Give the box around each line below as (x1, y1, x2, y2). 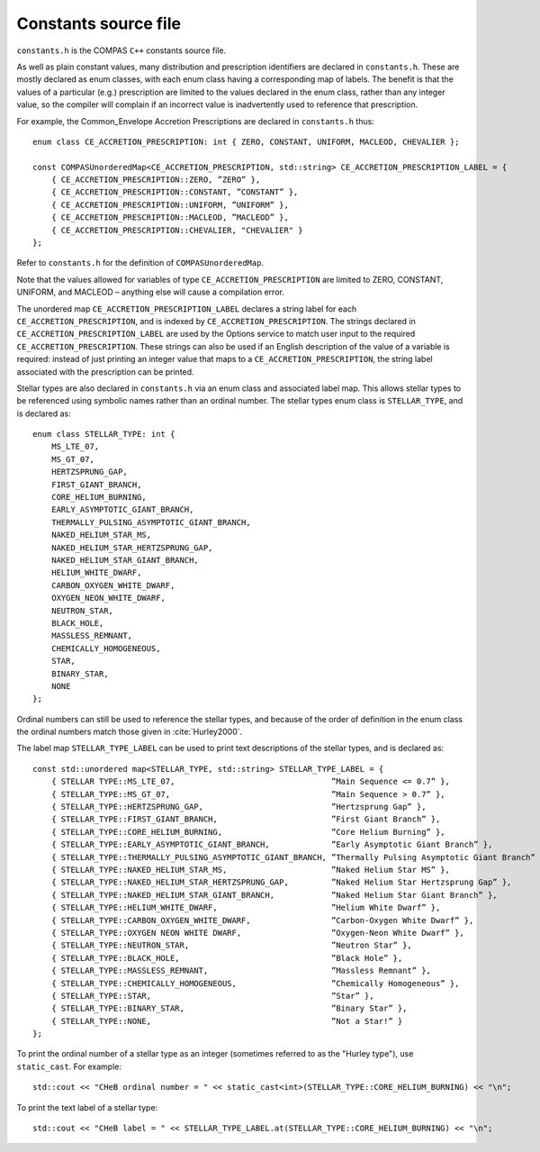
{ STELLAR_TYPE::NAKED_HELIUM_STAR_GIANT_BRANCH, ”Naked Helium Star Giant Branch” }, (50, 890, 499, 900)
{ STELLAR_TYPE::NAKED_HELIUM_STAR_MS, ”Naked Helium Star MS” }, (50, 865, 450, 875)
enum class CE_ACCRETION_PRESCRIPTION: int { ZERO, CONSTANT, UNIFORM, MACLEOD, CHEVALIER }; (32, 136, 460, 147)
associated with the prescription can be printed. (16, 366, 194, 377)
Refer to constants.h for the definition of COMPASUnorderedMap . (16, 258, 265, 268)
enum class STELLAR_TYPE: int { (32, 429, 175, 440)
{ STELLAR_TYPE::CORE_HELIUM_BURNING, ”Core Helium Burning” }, (50, 827, 445, 837)
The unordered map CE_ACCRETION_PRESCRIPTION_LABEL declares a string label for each (16, 303, 357, 314)
